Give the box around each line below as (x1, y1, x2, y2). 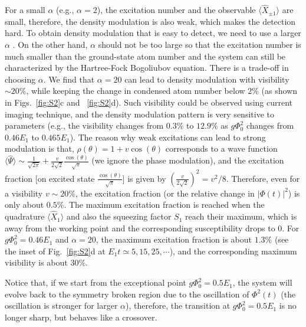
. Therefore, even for (226, 172, 300, 184)
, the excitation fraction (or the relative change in (75, 187, 255, 199)
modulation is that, (5, 142, 74, 155)
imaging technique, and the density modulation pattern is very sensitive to (5, 107, 274, 120)
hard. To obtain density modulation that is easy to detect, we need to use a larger (5, 27, 301, 39)
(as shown (261, 84, 298, 97)
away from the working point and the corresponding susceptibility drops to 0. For (5, 221, 300, 234)
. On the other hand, (12, 38, 88, 50)
